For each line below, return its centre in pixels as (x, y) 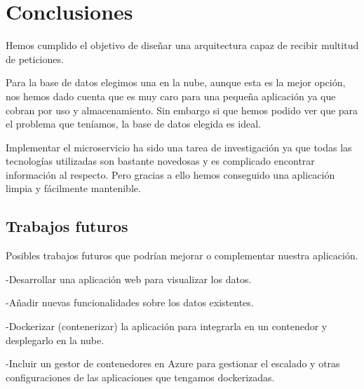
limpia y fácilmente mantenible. (73, 188)
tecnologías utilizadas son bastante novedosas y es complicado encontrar (160, 161)
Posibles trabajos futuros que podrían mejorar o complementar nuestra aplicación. (182, 255)
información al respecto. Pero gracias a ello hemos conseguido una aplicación (170, 174)
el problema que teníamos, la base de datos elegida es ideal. (133, 124)
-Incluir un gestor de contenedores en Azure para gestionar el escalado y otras (173, 363)
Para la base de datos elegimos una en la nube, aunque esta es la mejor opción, (176, 82)
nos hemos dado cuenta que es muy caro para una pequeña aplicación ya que (171, 96)
